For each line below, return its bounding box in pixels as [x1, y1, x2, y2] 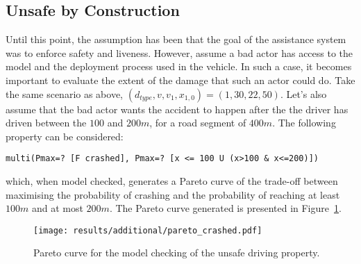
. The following [272, 115, 336, 130]
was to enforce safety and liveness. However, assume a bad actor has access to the [6, 45, 353, 60]
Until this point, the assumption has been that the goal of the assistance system [6, 32, 346, 47]
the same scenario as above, [6, 86, 124, 101]
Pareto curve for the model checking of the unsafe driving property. [33, 245, 320, 260]
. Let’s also [280, 86, 327, 101]
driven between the [6, 115, 87, 130]
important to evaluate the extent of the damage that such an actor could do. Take [6, 72, 355, 87]
